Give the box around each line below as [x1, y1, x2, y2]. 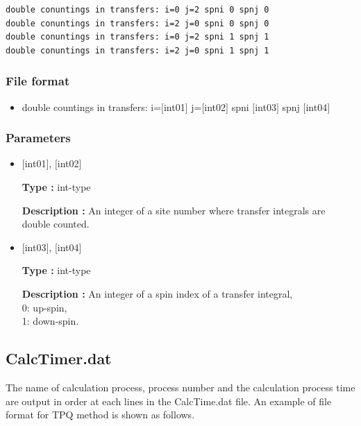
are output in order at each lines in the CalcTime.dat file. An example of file [6, 393, 332, 408]
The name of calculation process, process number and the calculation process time [6, 380, 355, 394]
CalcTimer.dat [6, 348, 112, 369]
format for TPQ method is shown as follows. [6, 407, 195, 422]
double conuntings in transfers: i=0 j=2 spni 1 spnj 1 [6, 32, 269, 42]
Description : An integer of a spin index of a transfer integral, [22, 286, 293, 300]
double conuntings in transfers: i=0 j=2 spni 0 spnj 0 [6, 5, 269, 15]
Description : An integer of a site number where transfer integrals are [22, 203, 326, 217]
